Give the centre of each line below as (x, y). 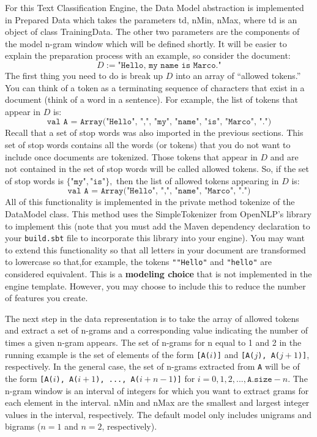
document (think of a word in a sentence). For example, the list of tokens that (151, 99)
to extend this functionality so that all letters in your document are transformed (155, 249)
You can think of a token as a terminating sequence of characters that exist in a (155, 87)
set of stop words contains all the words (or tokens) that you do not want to (148, 144)
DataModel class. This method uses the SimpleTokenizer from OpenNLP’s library (158, 213)
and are (284, 156)
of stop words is (34, 180)
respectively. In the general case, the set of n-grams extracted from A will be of (152, 366)
